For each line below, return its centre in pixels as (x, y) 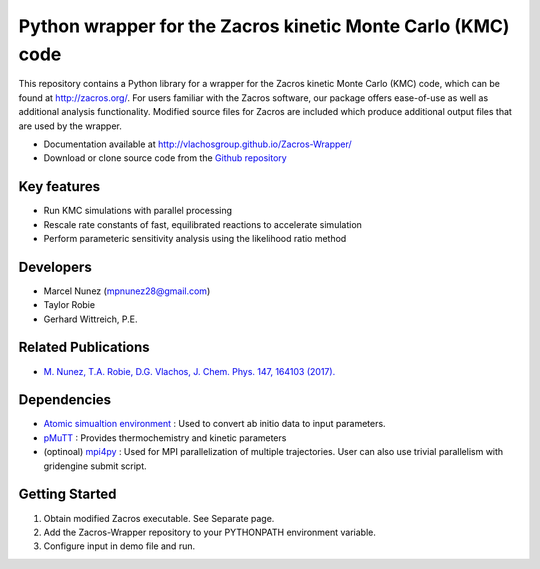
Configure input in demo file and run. (119, 546)
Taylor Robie (69, 305)
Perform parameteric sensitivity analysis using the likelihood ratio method (195, 238)
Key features (59, 186)
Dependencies (65, 400)
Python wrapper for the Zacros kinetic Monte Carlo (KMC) (264, 26)
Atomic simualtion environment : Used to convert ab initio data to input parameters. (214, 424)
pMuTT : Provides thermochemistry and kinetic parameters (165, 437)
